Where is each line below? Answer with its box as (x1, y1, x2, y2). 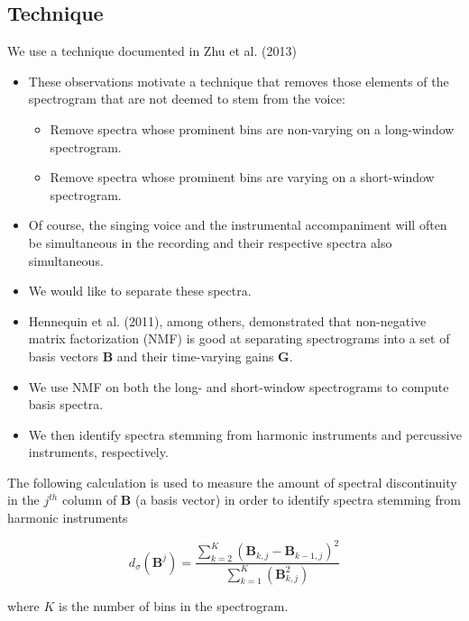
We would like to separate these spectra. (28, 281, 252, 300)
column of (61, 490, 117, 509)
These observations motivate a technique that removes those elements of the (28, 71, 449, 90)
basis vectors (28, 346, 99, 365)
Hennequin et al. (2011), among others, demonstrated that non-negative (28, 311, 427, 330)
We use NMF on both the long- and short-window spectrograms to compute (28, 377, 449, 396)
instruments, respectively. (28, 443, 169, 461)
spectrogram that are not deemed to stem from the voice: (28, 89, 345, 108)
